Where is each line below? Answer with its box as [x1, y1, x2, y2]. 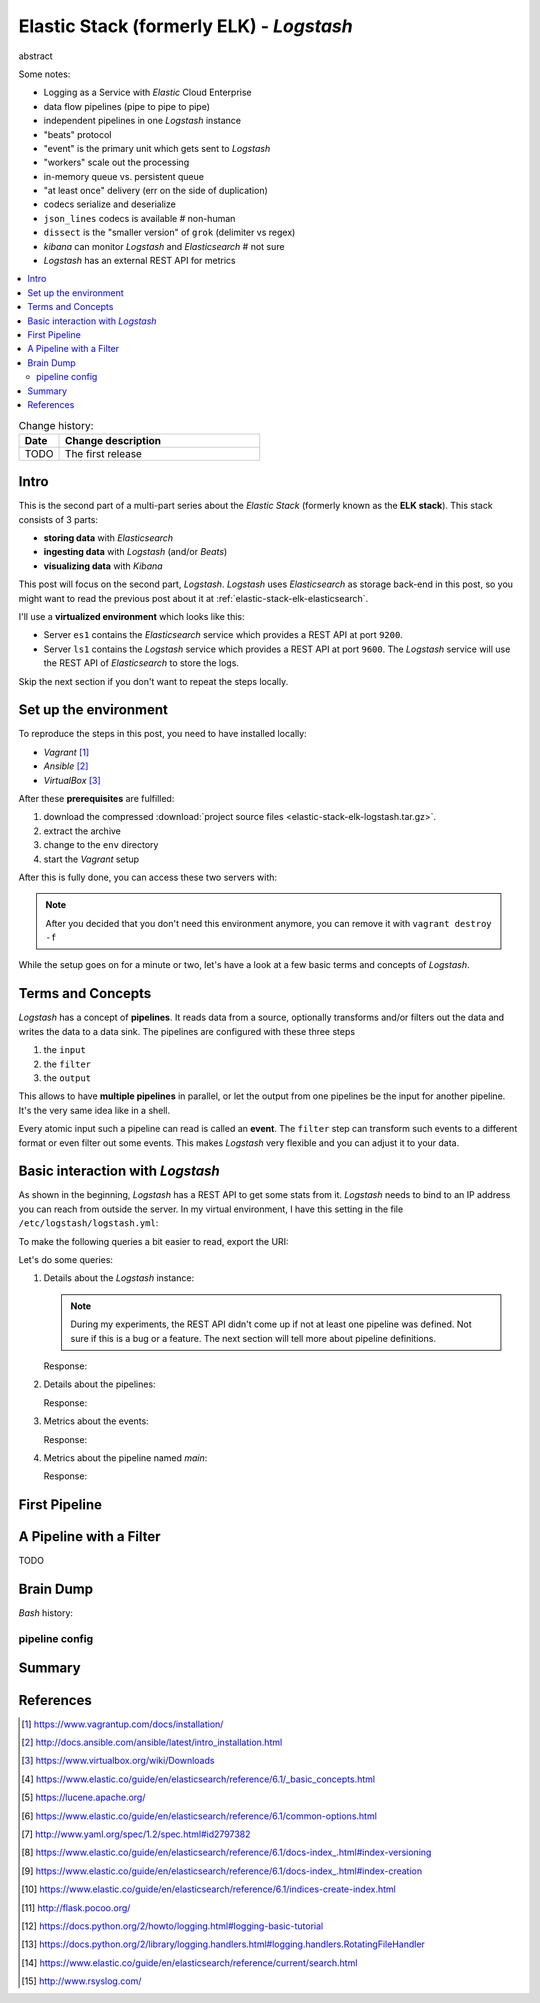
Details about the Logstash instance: [43, 1272, 195, 1284]
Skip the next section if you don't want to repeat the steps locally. [18, 675, 289, 687]
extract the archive [43, 825, 122, 837]
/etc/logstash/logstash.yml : [18, 1217, 159, 1229]
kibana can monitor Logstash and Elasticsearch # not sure [43, 240, 285, 252]
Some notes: [18, 68, 71, 80]
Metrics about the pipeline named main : [43, 1451, 208, 1464]
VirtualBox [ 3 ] [43, 774, 102, 786]
